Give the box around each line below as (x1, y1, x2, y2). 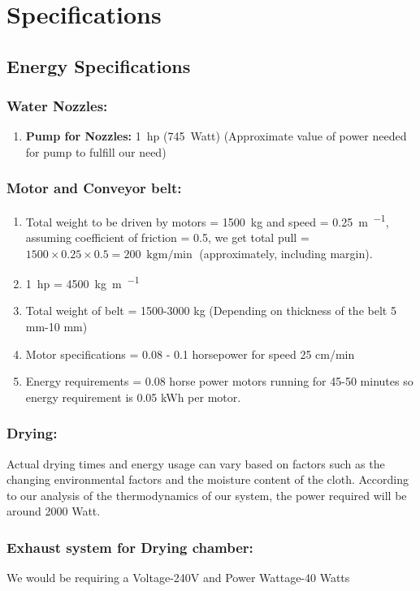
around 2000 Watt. (6, 503, 101, 520)
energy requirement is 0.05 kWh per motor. (25, 388, 241, 405)
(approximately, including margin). (199, 244, 373, 261)
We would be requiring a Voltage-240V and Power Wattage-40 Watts (6, 569, 350, 586)
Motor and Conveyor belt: (6, 178, 182, 198)
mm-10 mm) (25, 318, 88, 335)
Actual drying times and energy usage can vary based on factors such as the (6, 455, 385, 472)
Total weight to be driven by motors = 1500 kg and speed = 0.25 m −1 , (25, 210, 389, 230)
